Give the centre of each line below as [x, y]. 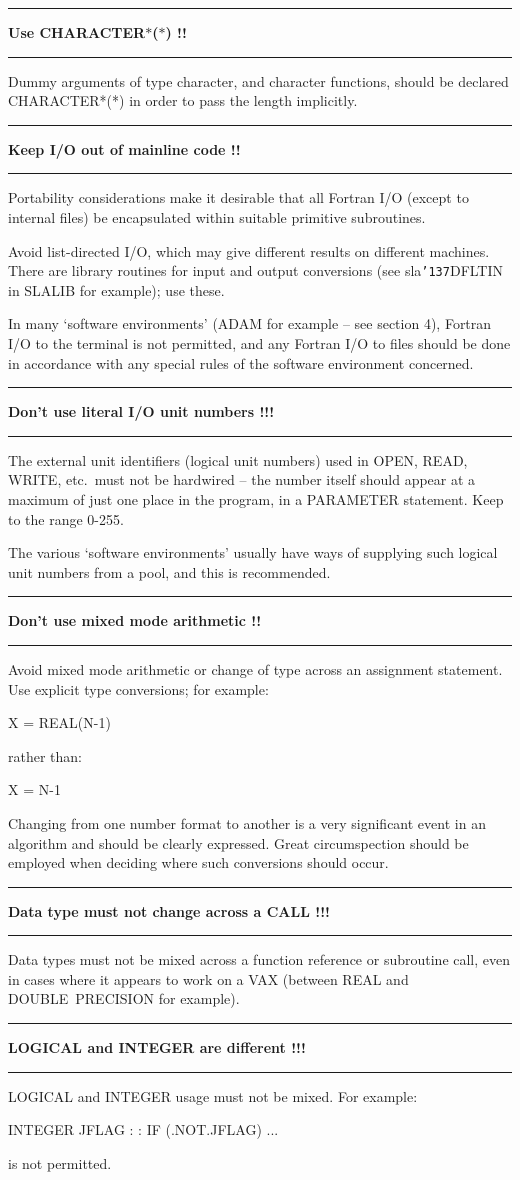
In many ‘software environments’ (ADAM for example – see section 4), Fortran [250, 323]
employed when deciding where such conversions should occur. [198, 862]
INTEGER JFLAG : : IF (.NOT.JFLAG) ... [143, 1129]
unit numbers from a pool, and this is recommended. [169, 571]
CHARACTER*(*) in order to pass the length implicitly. [183, 100]
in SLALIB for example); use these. [116, 289]
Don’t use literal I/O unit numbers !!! [141, 411]
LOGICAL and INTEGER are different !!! [157, 1047]
